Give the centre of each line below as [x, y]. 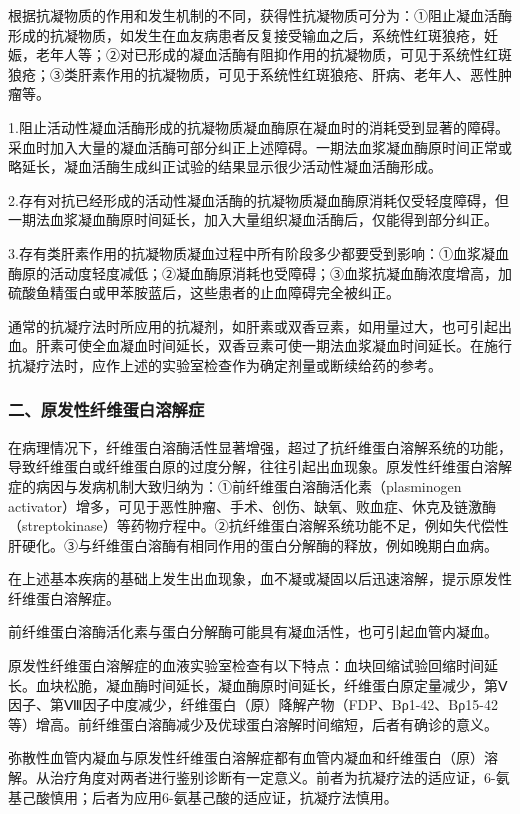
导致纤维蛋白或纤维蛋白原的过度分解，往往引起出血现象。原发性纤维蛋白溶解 [260, 466]
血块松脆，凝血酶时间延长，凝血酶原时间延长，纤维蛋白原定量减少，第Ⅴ [271, 684]
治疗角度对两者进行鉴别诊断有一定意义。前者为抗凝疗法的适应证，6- [272, 777]
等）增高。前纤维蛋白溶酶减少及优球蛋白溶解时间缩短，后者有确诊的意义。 [253, 723]
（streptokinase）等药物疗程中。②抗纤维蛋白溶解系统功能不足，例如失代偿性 [258, 525]
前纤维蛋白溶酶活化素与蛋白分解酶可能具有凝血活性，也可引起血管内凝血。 [253, 631]
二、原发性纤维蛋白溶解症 [106, 409]
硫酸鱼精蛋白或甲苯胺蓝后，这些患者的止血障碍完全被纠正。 [204, 292]
